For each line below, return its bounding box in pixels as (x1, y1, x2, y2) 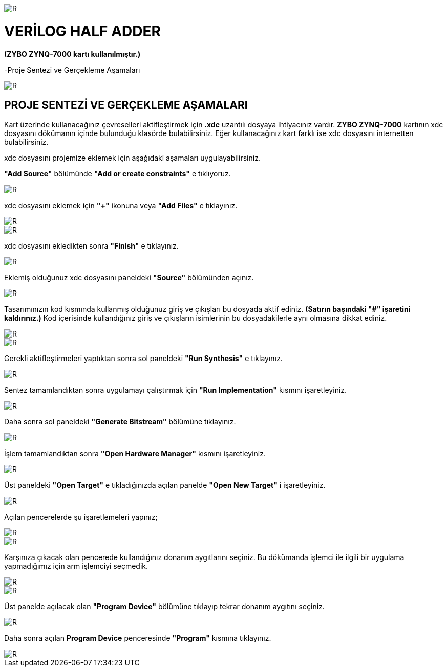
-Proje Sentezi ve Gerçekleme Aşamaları (4, 65, 140, 74)
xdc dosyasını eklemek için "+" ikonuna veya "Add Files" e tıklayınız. (4, 201, 238, 210)
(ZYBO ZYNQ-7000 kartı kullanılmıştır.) (4, 49, 141, 58)
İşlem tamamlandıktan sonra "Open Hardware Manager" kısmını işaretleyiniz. (4, 449, 266, 458)
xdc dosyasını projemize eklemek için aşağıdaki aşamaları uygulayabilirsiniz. (4, 153, 261, 163)
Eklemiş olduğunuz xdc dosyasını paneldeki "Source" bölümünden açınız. (4, 273, 254, 282)
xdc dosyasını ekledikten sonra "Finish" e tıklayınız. (4, 241, 179, 251)
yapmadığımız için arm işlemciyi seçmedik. (4, 562, 148, 571)
